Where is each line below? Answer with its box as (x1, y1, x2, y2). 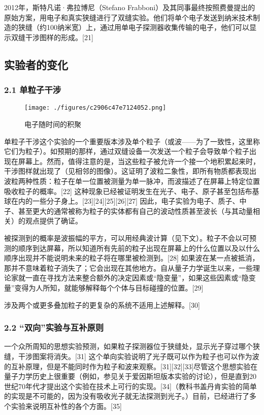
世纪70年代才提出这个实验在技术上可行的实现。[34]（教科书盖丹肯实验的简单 (4, 380, 257, 391)
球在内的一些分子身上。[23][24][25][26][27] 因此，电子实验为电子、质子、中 (4, 196, 247, 206)
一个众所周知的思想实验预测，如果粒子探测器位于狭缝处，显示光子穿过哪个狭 (4, 341, 260, 352)
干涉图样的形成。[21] (25, 31, 93, 42)
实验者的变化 (4, 56, 68, 72)
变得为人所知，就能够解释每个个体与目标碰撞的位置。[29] (14, 282, 204, 293)
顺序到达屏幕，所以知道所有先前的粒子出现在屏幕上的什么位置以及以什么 (18, 242, 260, 253)
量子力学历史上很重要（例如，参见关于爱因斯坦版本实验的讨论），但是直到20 (4, 371, 256, 381)
